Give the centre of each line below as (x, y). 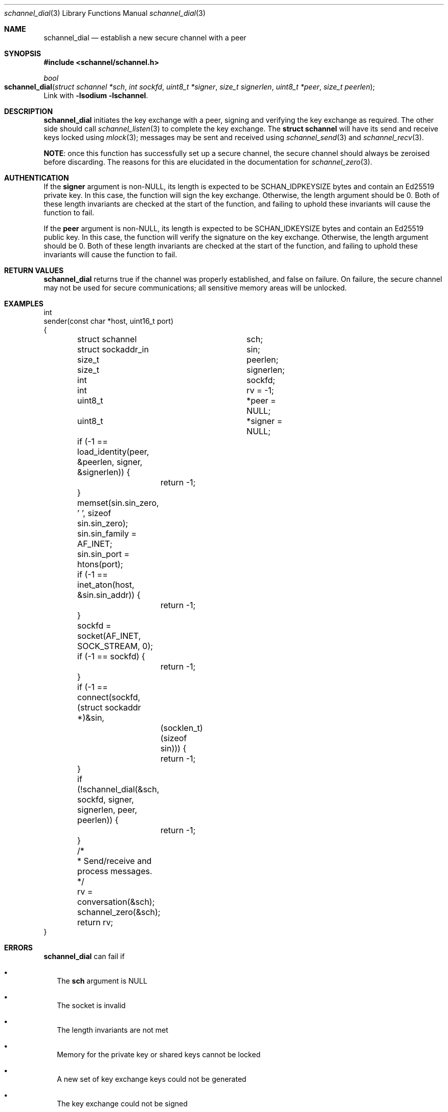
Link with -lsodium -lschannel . (96, 95)
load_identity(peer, (113, 452)
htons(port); (100, 564)
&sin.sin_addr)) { (109, 595)
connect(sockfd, (109, 697)
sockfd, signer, (106, 799)
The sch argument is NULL (102, 981)
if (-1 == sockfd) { (111, 656)
